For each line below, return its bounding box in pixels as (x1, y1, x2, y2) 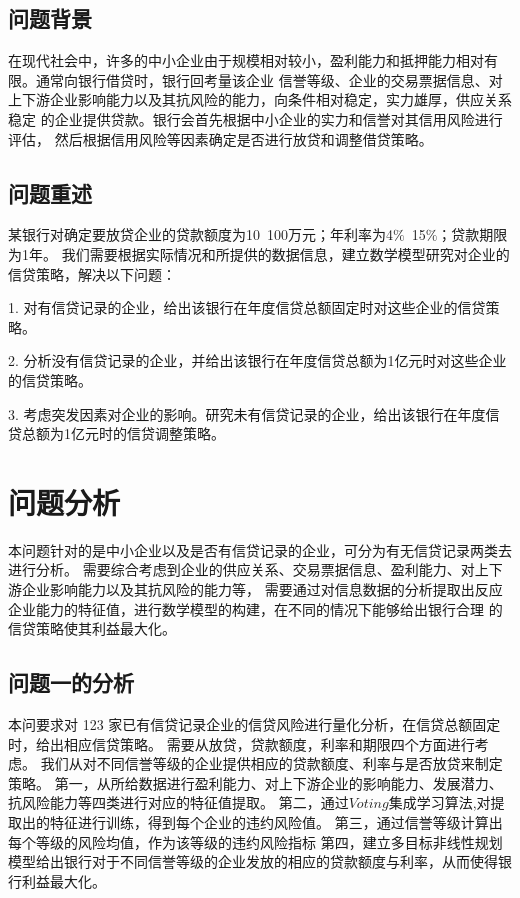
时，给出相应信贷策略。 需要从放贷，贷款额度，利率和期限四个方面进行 (8, 733, 475, 754)
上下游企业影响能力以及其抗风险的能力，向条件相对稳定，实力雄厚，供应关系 (8, 89, 512, 110)
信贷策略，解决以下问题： (8, 263, 176, 284)
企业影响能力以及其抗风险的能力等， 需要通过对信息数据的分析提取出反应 (21, 579, 503, 600)
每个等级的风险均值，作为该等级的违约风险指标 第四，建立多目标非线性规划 (8, 831, 503, 852)
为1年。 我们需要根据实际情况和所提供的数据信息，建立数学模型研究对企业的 (8, 243, 510, 264)
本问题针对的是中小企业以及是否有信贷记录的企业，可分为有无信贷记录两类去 (8, 539, 512, 560)
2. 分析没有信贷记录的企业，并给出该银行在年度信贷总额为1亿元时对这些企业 (8, 350, 507, 371)
